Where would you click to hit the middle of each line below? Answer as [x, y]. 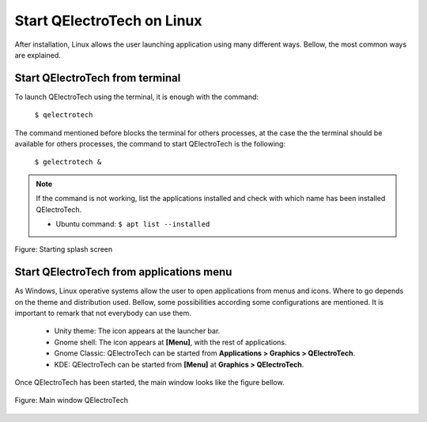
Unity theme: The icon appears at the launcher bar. [137, 331]
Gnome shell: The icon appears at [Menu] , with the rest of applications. [171, 342]
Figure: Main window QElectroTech [71, 401]
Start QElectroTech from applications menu [123, 272]
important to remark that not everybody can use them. [103, 314]
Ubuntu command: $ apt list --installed [133, 224]
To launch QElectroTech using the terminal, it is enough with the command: [137, 97]
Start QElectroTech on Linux [108, 21]
